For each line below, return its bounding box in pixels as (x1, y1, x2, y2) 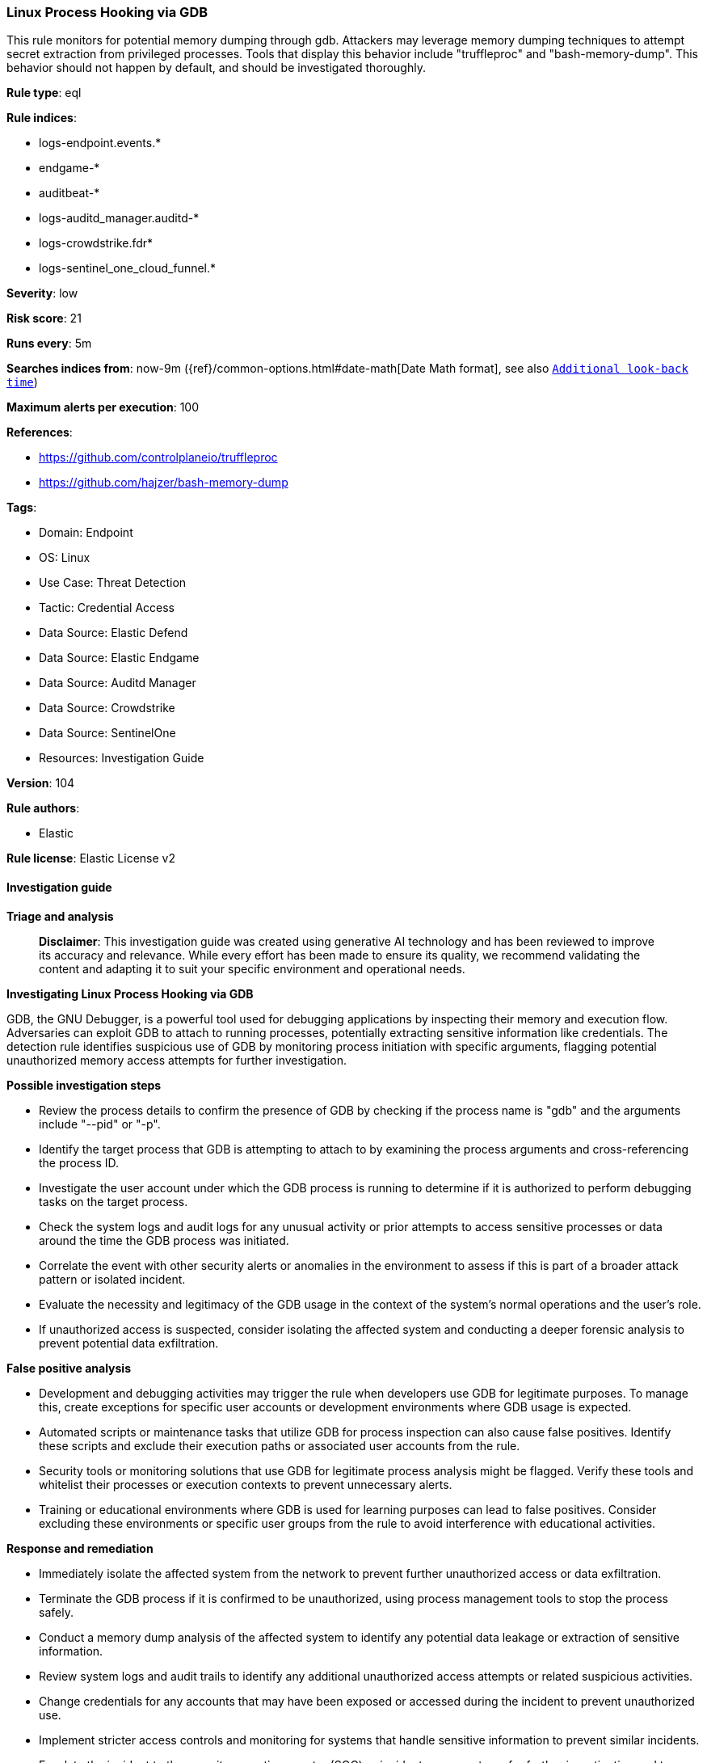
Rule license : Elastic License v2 (6, 851, 175, 866)
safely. (39, 1605, 74, 1619)
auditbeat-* (39, 186, 100, 200)
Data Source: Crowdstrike (39, 701, 175, 715)
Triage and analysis (6, 909, 114, 923)
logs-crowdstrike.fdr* (39, 236, 154, 251)
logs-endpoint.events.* (39, 136, 162, 150)
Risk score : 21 (6, 311, 82, 326)
